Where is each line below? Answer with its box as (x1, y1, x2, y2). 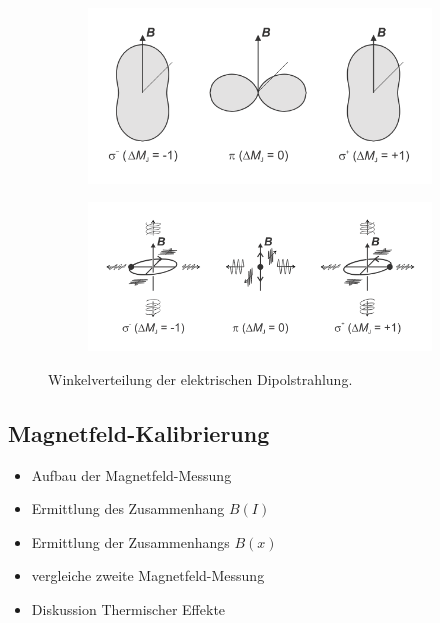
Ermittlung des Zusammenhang (31, 498, 225, 519)
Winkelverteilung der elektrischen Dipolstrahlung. (48, 368, 353, 389)
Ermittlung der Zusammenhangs (31, 531, 230, 552)
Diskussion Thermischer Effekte (31, 599, 226, 620)
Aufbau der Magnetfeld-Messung (31, 464, 232, 485)
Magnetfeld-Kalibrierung (8, 417, 270, 448)
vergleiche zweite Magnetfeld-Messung (31, 565, 265, 586)
